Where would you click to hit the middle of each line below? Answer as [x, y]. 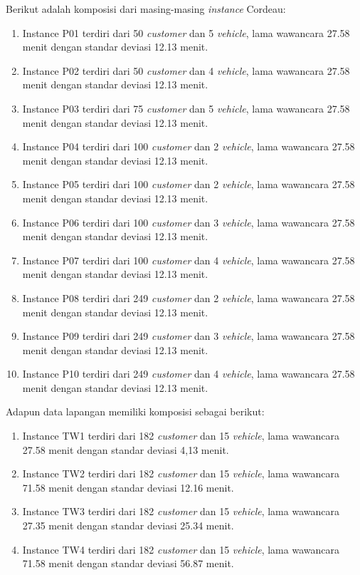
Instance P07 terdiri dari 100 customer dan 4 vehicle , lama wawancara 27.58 [189, 260]
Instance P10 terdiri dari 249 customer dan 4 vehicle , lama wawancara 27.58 [189, 374]
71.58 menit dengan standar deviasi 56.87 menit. [128, 563]
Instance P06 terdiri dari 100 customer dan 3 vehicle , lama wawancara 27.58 [189, 222]
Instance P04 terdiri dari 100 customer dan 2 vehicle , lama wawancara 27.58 [189, 146]
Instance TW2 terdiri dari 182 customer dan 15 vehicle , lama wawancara [181, 473]
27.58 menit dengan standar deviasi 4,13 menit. [126, 449]
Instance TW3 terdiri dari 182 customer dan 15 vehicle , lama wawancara [181, 511]
